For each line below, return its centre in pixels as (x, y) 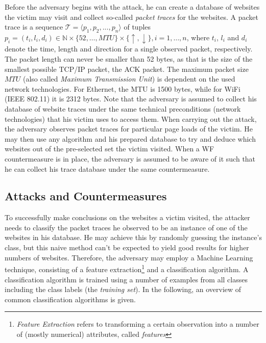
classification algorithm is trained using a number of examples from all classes (126, 279)
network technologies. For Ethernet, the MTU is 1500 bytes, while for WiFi (123, 88)
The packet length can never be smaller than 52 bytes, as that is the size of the (129, 58)
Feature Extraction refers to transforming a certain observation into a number (138, 324)
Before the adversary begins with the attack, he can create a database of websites (132, 7)
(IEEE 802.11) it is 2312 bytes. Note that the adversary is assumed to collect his (131, 99)
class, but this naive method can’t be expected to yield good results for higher (127, 247)
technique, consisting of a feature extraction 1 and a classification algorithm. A (127, 268)
